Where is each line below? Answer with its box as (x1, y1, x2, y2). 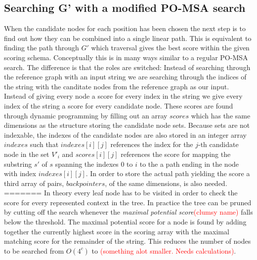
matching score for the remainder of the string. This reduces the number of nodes (4, 236, 251, 246)
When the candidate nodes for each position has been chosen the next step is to (4, 23, 246, 34)
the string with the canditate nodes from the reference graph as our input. (4, 81, 229, 91)
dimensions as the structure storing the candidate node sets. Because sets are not (4, 120, 250, 130)
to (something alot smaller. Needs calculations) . (91, 245, 236, 256)
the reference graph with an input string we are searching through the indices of (4, 72, 247, 82)
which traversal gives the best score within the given (91, 42, 250, 53)
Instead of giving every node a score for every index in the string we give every (4, 91, 243, 101)
